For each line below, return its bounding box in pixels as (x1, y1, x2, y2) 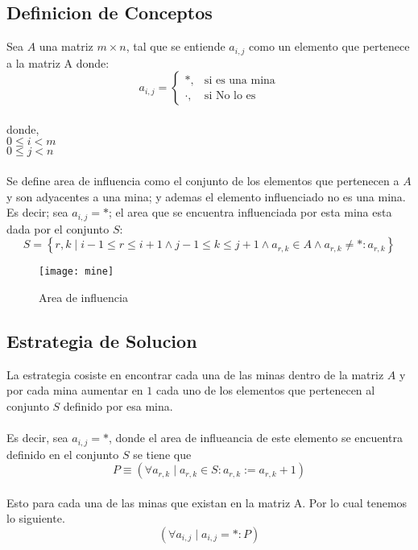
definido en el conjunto (6, 445, 119, 462)
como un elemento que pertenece (249, 38, 410, 55)
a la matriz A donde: (6, 54, 110, 71)
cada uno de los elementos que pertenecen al (155, 382, 375, 399)
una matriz (39, 38, 93, 55)
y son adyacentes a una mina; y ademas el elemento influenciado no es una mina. (6, 188, 406, 205)
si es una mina (204, 75, 275, 87)
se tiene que (133, 445, 192, 462)
